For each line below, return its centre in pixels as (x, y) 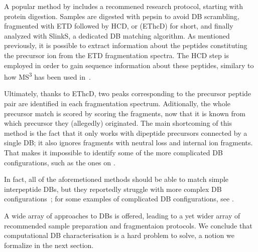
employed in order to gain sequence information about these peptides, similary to (129, 65)
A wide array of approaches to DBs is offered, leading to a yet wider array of (122, 215)
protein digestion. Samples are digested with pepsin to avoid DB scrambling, (122, 16)
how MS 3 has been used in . (47, 76)
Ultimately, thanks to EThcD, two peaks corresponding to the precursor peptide (128, 93)
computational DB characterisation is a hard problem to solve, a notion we (119, 235)
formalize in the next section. (49, 245)
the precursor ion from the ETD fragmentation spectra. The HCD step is (116, 55)
